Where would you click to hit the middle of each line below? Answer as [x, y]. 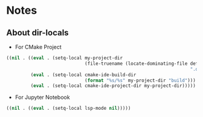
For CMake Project [38, 47]
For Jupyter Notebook [43, 97]
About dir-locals [37, 33]
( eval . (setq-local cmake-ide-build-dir [83, 75]
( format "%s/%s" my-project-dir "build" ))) [140, 80]
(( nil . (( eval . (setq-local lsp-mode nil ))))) [69, 109]
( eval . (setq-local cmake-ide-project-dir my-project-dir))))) [113, 86]
